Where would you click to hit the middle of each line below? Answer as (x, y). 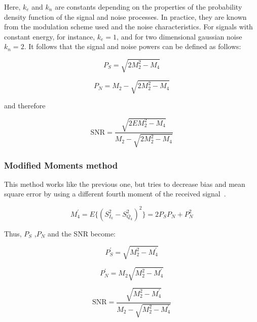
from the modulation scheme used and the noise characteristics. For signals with (128, 27)
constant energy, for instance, (50, 36)
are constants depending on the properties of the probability (149, 7)
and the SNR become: (82, 233)
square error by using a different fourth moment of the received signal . (115, 194)
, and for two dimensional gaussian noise (179, 36)
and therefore (25, 106)
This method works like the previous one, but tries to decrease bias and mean (125, 184)
